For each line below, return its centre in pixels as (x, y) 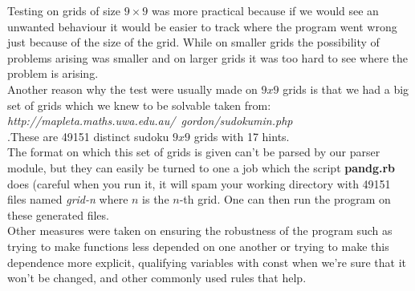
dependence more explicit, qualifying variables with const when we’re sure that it (207, 262)
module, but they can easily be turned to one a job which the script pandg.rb (201, 167)
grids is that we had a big (346, 89)
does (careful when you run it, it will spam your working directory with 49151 (199, 183)
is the (156, 199)
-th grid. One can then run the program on (285, 199)
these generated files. (58, 214)
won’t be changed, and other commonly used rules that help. (157, 278)
